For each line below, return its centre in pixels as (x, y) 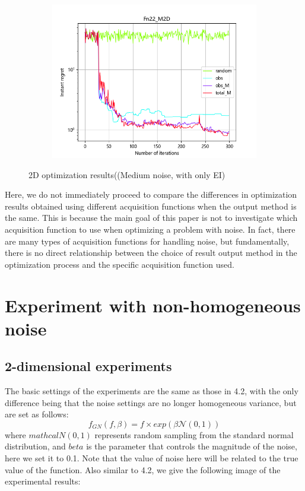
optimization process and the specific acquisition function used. (120, 264)
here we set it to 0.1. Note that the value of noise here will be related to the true (152, 458)
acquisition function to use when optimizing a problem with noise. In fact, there (150, 229)
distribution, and (35, 446)
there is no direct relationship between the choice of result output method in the (151, 253)
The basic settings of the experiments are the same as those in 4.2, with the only (152, 391)
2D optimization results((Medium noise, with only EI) (127, 174)
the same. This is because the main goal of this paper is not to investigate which (151, 218)
